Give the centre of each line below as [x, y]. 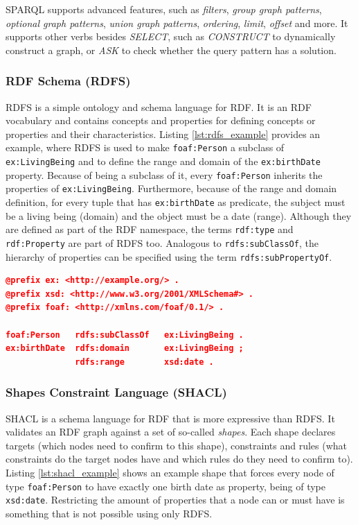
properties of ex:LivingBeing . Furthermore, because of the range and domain [171, 188]
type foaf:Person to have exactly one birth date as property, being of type [166, 486]
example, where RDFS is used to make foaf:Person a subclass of [145, 147]
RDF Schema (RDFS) [68, 81]
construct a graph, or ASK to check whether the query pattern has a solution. [171, 50]
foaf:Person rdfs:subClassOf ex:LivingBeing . [125, 335]
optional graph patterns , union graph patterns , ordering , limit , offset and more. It [177, 23]
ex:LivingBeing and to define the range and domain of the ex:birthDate [163, 161]
